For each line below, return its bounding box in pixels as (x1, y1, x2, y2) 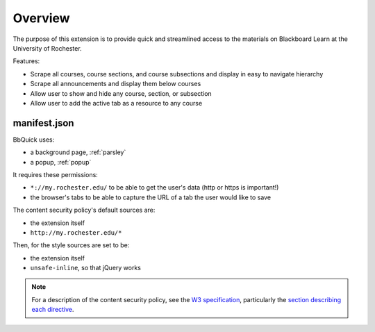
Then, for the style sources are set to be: (12, 241, 130, 249)
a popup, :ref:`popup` (30, 158, 92, 166)
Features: (12, 57, 40, 65)
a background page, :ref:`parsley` (30, 148, 126, 156)
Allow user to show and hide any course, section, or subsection (30, 89, 212, 97)
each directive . (31, 306, 74, 314)
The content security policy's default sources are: (12, 206, 156, 215)
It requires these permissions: (12, 170, 99, 179)
